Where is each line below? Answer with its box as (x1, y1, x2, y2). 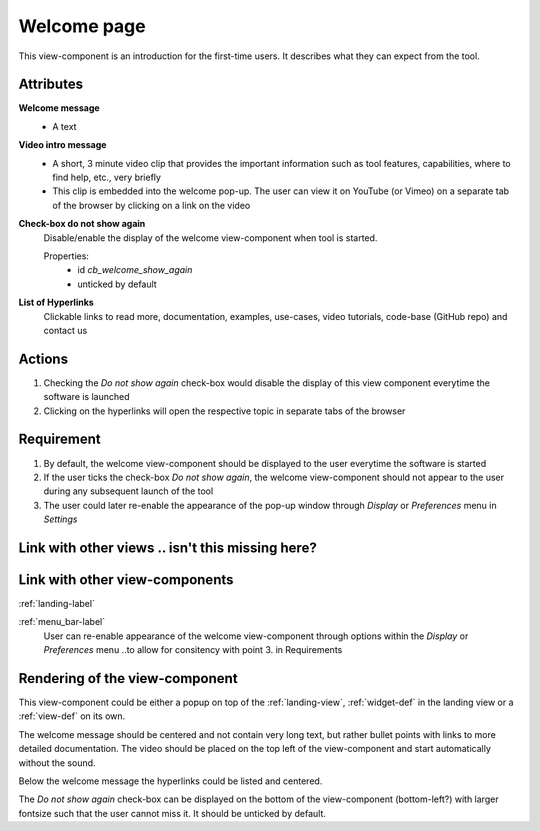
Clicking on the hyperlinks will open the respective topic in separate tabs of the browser (43, 405, 406, 417)
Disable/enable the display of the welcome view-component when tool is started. (43, 231, 378, 244)
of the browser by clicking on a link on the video (52, 199, 251, 211)
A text (52, 120, 77, 132)
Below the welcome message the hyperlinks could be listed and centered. (18, 775, 323, 787)
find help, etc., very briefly (52, 171, 162, 184)
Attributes (18, 76, 84, 93)
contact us (43, 324, 88, 336)
